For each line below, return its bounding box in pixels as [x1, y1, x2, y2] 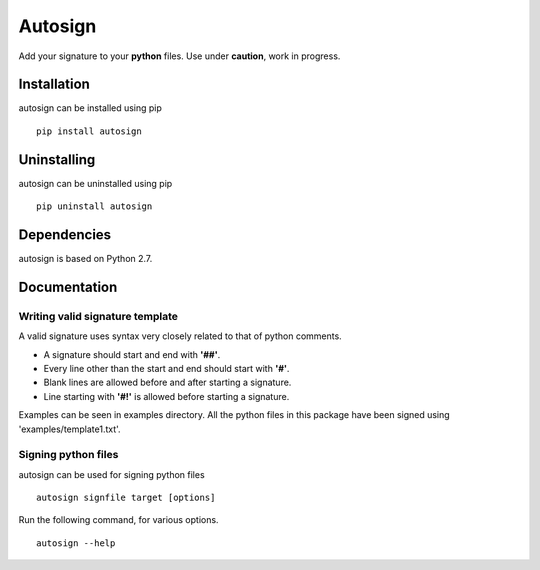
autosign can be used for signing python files [18, 468, 205, 480]
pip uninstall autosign [36, 201, 153, 212]
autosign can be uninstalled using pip [18, 177, 173, 189]
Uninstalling [18, 151, 96, 168]
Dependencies [18, 226, 112, 243]
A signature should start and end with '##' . [43, 348, 221, 360]
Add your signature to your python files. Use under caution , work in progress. [18, 50, 341, 62]
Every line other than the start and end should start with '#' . [43, 362, 290, 374]
